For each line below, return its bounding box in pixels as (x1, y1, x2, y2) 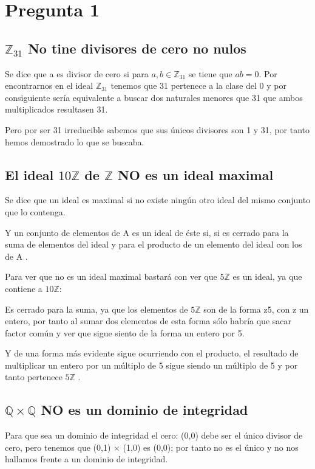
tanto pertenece (5, 370, 63, 383)
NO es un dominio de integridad (41, 400, 248, 419)
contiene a (5, 282, 42, 294)
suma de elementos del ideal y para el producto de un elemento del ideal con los (5, 238, 302, 251)
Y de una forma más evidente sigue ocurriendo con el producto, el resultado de (5, 347, 299, 360)
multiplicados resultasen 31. (5, 103, 108, 116)
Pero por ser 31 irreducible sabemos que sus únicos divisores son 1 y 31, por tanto (5, 123, 310, 136)
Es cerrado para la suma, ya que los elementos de (5, 302, 188, 315)
